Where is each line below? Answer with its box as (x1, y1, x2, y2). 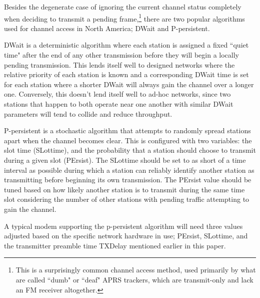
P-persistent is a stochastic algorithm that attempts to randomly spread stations (4, 125, 251, 136)
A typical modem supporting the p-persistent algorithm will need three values (4, 220, 243, 231)
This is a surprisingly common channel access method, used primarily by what (15, 264, 256, 275)
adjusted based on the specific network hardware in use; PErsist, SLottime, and (4, 230, 248, 241)
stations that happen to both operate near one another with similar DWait (4, 99, 233, 109)
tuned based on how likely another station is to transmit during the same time (4, 184, 245, 194)
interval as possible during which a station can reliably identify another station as (4, 164, 254, 175)
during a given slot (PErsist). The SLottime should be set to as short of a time (4, 154, 246, 165)
